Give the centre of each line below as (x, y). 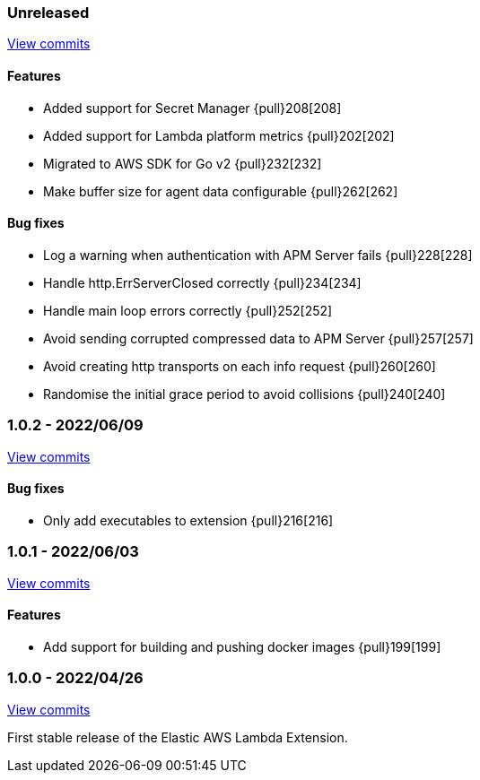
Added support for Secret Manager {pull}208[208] (192, 108)
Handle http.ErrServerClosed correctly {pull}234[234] (202, 282)
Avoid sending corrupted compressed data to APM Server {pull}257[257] (258, 338)
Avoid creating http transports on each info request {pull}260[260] (240, 366)
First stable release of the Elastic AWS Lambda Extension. (178, 737)
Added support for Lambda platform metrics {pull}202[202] (219, 135)
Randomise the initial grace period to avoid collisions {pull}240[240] (244, 394)
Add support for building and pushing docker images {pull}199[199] (242, 646)
